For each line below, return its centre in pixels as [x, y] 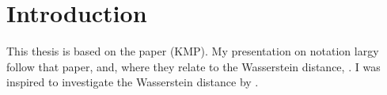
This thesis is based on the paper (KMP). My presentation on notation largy [193, 51]
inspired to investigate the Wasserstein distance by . [133, 82]
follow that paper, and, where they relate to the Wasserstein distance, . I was [193, 66]
